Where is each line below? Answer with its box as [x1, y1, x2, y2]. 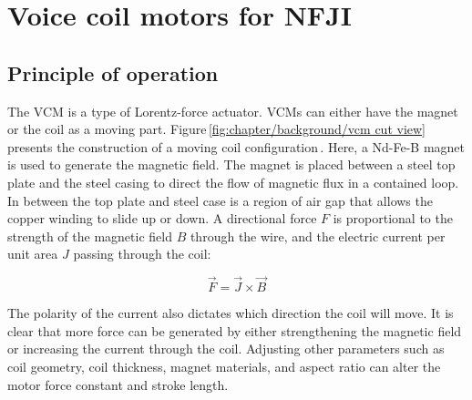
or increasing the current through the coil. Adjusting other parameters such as [7, 339, 445, 358]
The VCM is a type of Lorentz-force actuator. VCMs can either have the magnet [7, 101, 458, 120]
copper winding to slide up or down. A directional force [7, 209, 317, 228]
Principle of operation [7, 58, 219, 87]
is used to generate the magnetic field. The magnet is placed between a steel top [7, 155, 456, 174]
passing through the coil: [73, 244, 211, 263]
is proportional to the [333, 209, 453, 228]
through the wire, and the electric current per [190, 226, 446, 245]
